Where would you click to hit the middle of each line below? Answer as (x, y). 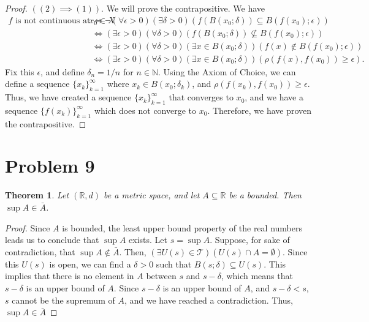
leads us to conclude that (52, 240)
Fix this (20, 71)
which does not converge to (145, 110)
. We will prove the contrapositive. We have (183, 8)
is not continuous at (53, 21)
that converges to (201, 97)
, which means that (257, 276)
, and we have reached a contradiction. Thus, (208, 300)
